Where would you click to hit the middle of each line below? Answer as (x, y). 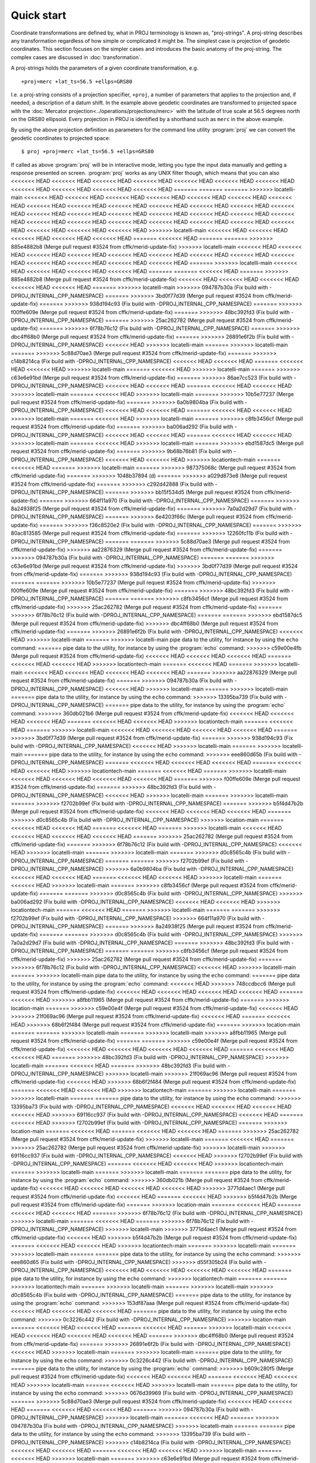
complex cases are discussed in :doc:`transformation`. (76, 57)
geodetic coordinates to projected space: (61, 138)
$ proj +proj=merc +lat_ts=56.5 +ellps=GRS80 (88, 152)
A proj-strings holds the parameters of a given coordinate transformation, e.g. (104, 68)
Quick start (39, 15)
